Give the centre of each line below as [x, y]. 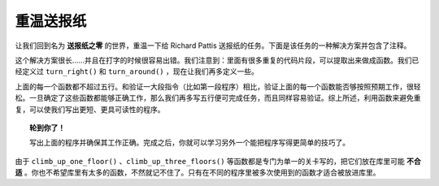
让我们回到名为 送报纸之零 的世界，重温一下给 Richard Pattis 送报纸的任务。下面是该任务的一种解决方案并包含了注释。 [213, 45]
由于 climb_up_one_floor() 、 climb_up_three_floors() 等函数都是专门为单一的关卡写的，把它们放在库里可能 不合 [218, 161]
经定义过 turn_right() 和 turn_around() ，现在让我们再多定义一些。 [137, 71]
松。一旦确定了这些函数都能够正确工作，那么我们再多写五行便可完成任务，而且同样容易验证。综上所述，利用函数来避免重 [218, 98]
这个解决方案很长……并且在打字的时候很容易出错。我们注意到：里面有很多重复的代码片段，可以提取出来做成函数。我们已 [217, 60]
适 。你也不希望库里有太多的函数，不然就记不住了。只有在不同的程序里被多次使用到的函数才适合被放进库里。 [198, 173]
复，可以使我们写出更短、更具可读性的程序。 [90, 109]
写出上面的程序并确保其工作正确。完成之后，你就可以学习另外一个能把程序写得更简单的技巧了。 [189, 143]
